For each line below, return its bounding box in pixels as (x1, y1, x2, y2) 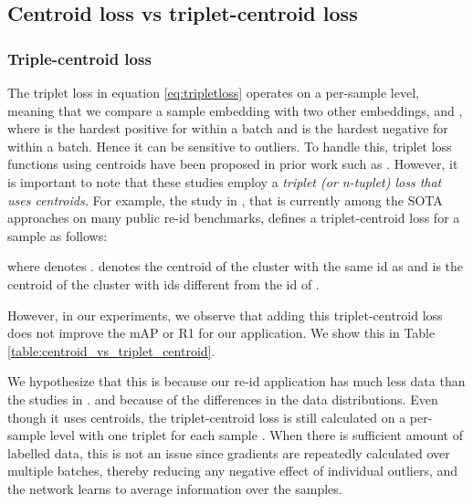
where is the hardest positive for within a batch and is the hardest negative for (7, 119, 448, 138)
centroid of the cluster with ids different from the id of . (7, 274, 320, 293)
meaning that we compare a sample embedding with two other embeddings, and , (7, 100, 463, 120)
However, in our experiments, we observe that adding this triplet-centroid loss (7, 305, 443, 324)
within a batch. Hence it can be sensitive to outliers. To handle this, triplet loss (7, 136, 452, 155)
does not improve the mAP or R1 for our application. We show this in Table (7, 323, 436, 342)
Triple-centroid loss (7, 47, 152, 69)
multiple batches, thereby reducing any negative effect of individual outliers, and (7, 461, 458, 480)
